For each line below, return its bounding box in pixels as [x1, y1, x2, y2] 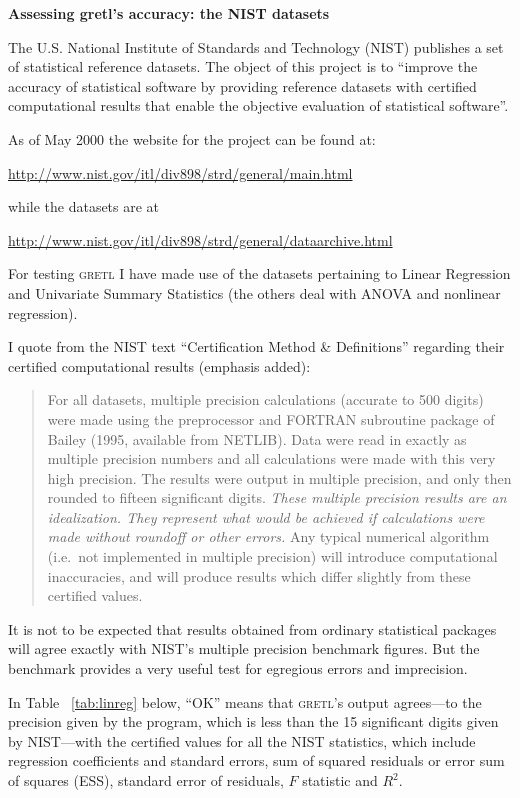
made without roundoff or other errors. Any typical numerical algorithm [47, 526, 490, 547]
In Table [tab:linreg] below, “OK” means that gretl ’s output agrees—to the [8, 691, 482, 712]
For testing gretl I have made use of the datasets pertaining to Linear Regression [8, 263, 511, 284]
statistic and [302, 770, 378, 790]
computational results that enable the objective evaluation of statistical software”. [8, 95, 509, 116]
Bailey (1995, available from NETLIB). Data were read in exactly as [47, 428, 467, 449]
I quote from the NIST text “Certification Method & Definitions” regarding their [8, 336, 505, 357]
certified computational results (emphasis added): [8, 355, 311, 376]
